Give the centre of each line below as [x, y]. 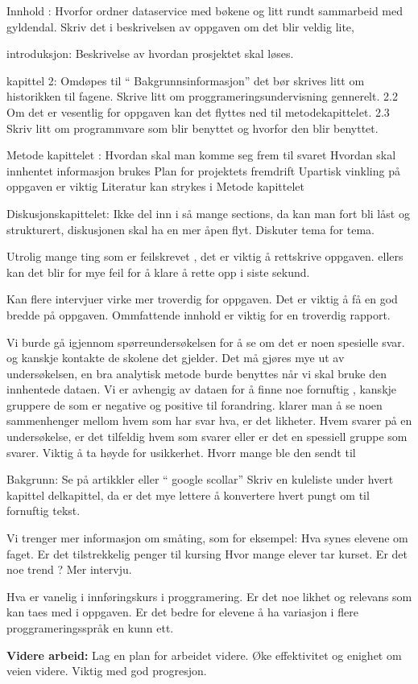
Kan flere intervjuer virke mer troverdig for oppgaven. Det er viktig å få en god [202, 299]
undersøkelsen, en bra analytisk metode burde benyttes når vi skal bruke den [197, 373]
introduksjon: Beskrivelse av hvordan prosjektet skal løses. [150, 54]
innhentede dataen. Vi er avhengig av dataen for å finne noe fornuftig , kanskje [202, 389]
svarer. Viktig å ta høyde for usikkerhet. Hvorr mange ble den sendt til [181, 452]
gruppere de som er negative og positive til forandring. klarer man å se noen [195, 404]
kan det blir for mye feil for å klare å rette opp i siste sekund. [158, 272]
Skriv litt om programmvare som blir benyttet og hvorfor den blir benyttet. [192, 128]
